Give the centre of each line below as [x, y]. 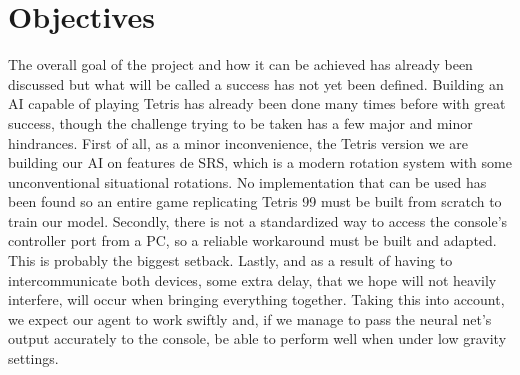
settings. [33, 358]
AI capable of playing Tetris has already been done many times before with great [257, 103]
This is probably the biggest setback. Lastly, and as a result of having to [230, 260]
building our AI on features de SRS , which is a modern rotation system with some [260, 162]
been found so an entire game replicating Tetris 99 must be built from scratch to [255, 201]
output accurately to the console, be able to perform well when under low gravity [257, 338]
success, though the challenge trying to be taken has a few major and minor [240, 122]
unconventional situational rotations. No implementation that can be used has [247, 181]
